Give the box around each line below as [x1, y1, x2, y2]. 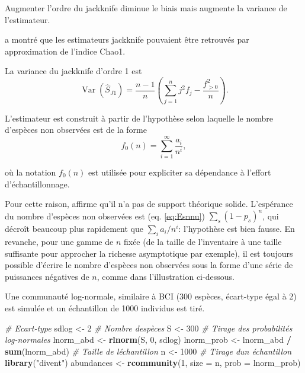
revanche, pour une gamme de [5, 235, 114, 248]
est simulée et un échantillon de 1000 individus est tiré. [5, 302, 205, 314]
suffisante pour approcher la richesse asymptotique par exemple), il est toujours [5, 247, 293, 259]
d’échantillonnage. [5, 177, 70, 190]
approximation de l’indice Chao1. [5, 44, 126, 57]
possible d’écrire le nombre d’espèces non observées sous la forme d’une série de [5, 259, 293, 271]
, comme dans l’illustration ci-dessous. [97, 270, 235, 282]
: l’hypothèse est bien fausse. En [178, 222, 295, 235]
